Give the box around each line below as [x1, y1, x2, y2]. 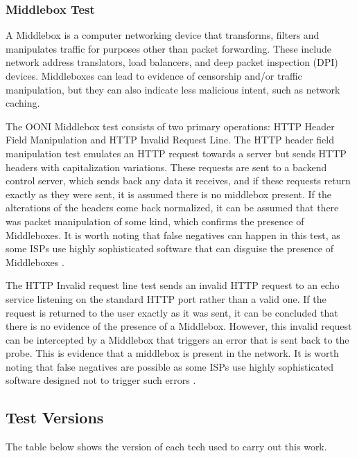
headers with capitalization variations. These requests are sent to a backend [6, 159, 327, 174]
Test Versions [6, 407, 104, 428]
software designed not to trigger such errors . [6, 373, 196, 387]
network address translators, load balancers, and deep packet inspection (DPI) [6, 55, 338, 69]
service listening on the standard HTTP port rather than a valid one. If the [6, 291, 326, 306]
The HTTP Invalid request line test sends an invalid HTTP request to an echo [6, 278, 340, 292]
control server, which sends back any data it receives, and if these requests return [6, 173, 351, 188]
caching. [6, 96, 40, 110]
